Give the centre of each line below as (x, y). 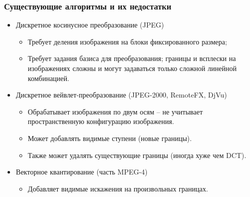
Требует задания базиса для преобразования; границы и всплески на (132, 58)
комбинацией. (49, 78)
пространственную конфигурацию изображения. (101, 121)
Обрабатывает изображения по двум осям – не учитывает (115, 111)
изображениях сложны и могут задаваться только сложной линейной (132, 68)
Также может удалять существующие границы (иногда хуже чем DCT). (137, 155)
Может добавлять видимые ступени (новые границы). (110, 138)
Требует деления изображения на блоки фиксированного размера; (128, 41)
